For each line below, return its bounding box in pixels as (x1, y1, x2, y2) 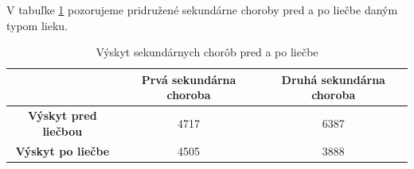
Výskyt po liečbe (15, 142, 110, 159)
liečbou (42, 122, 83, 139)
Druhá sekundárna (281, 71, 385, 87)
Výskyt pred (27, 107, 97, 124)
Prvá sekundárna (141, 71, 236, 87)
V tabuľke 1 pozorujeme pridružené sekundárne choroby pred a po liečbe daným (6, 2, 398, 17)
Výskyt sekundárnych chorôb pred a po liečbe (96, 44, 318, 60)
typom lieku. (6, 17, 68, 33)
